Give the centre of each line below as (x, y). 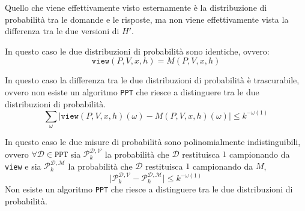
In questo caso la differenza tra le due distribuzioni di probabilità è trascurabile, (152, 80)
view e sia (23, 166)
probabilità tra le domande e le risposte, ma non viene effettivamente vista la (147, 19)
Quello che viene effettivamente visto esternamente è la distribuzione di (136, 7)
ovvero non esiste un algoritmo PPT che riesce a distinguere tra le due (132, 91)
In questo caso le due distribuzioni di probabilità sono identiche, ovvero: (137, 51)
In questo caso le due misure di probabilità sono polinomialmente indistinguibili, (153, 142)
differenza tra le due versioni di (62, 31)
